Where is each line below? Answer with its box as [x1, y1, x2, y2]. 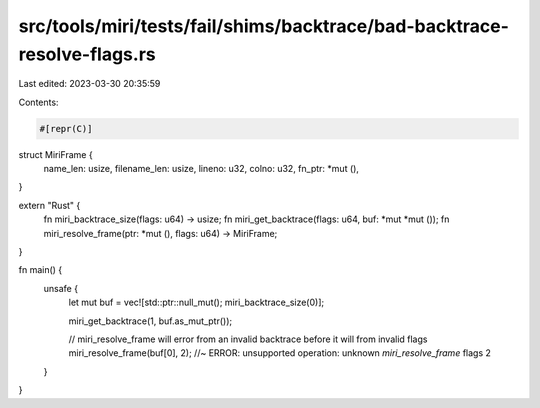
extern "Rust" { [18, 199, 81, 211]
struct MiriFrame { [18, 148, 94, 160]
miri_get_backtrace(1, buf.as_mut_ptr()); [68, 315, 233, 327]
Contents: [18, 96, 59, 108]
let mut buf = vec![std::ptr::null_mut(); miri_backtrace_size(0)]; [68, 296, 325, 309]
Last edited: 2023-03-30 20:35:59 [18, 78, 161, 90]
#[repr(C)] [39, 123, 93, 134]
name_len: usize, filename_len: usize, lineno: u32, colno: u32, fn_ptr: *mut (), [43, 163, 360, 175]
